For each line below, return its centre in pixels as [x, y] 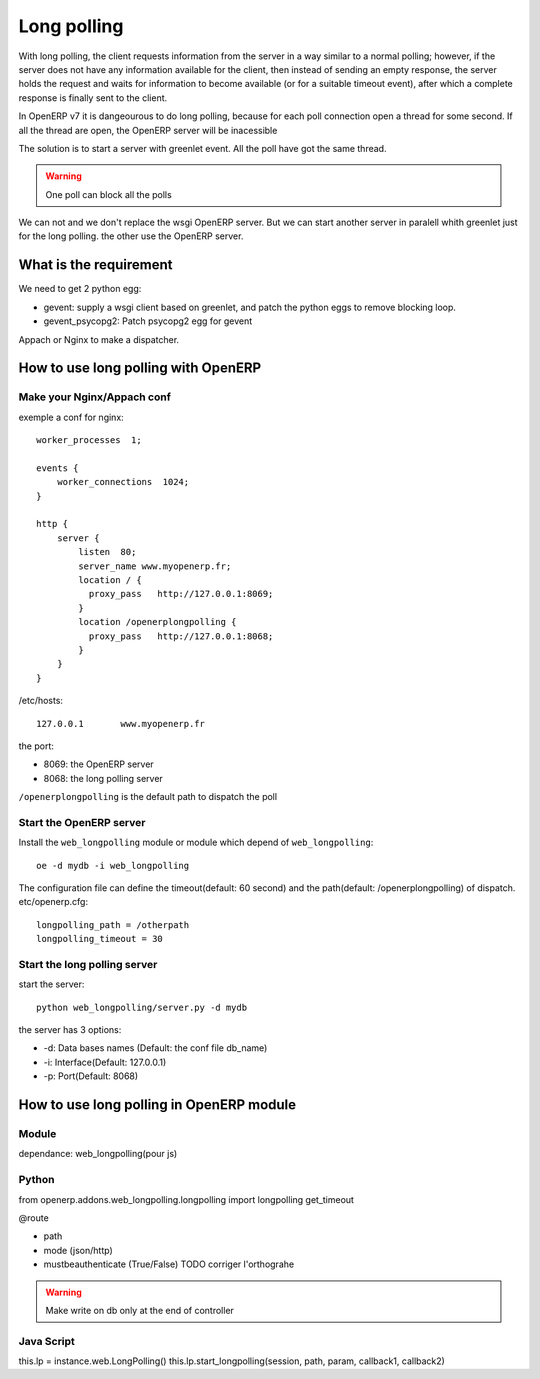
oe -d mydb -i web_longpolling [113, 865]
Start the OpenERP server [82, 822]
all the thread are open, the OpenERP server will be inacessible [148, 130]
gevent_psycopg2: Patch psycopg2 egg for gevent [148, 321]
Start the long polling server [88, 964]
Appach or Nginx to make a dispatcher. [99, 339]
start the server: [51, 984]
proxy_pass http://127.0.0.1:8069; [181, 594]
